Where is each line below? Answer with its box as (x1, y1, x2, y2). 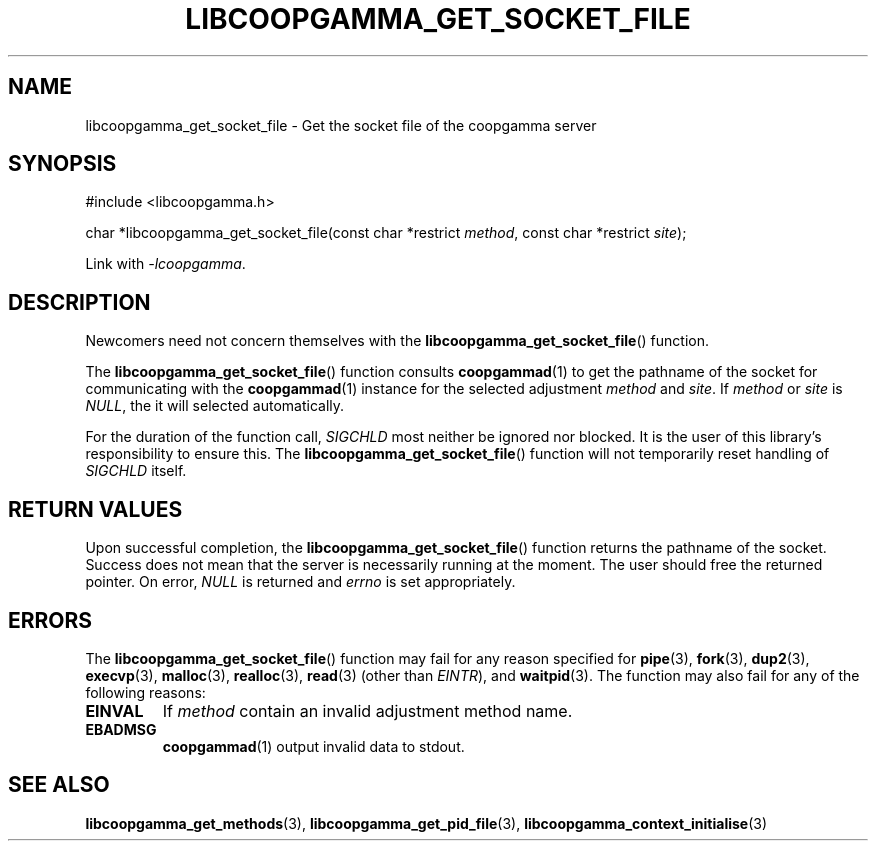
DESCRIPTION (8, 289, 151, 315)
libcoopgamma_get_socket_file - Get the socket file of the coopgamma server (85, 116, 597, 134)
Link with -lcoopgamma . (85, 255, 246, 273)
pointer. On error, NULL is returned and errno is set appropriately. (85, 573, 516, 591)
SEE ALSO (8, 772, 110, 798)
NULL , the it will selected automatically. (85, 397, 345, 415)
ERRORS (8, 607, 93, 633)
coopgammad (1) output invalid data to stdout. (162, 737, 465, 755)
